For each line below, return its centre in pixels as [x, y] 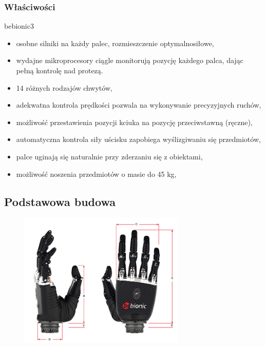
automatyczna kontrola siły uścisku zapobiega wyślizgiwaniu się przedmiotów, [138, 139]
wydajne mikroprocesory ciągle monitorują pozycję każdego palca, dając [130, 60]
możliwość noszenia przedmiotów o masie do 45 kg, [96, 173]
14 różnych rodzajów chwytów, [64, 87]
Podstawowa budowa [60, 201]
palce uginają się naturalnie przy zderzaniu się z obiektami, [109, 156]
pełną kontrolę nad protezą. [60, 70]
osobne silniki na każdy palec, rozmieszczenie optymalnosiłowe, [115, 43]
